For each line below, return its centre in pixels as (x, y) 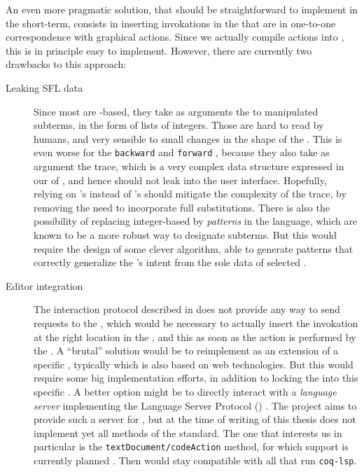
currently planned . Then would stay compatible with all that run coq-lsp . (195, 460)
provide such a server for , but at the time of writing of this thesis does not (195, 419)
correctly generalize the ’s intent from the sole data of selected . (170, 262)
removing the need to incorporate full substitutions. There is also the (182, 207)
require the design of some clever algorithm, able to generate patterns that (194, 248)
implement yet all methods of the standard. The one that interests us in (188, 432)
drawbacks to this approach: (66, 64)
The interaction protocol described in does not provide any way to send (187, 309)
